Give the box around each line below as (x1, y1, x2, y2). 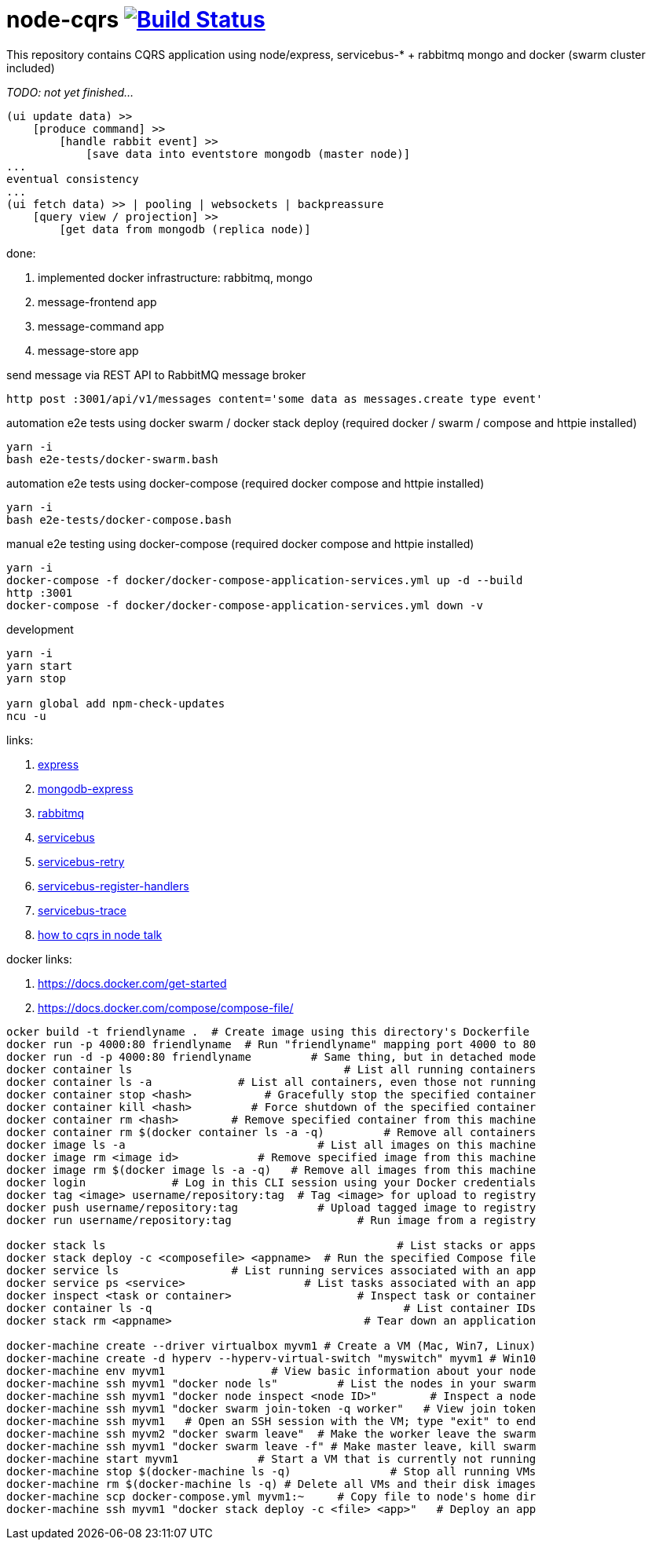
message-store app (38, 343, 139, 357)
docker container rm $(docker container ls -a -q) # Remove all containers (6, 1125, 537, 1138)
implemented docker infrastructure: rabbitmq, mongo (38, 270, 313, 284)
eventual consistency (6, 172, 139, 185)
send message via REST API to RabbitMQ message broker (6, 367, 306, 382)
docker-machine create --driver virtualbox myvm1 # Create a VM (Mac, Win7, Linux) (6, 1339, 537, 1352)
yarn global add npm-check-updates (6, 696, 225, 710)
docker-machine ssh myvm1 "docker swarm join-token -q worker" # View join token (6, 1402, 537, 1415)
